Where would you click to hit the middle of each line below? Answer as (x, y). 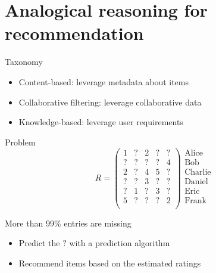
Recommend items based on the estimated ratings (110, 263)
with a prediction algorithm (120, 243)
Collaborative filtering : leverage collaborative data (110, 102)
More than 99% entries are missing (68, 223)
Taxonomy (24, 62)
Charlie (198, 173)
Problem (20, 142)
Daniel (196, 182)
